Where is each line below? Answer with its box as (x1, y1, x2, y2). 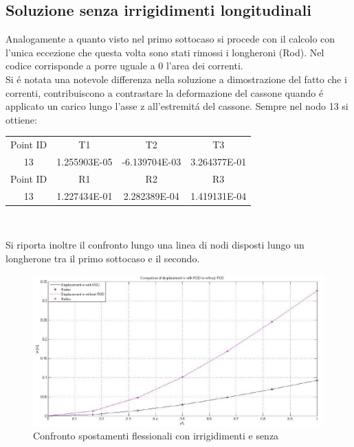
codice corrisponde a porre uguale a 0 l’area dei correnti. (5, 58, 243, 73)
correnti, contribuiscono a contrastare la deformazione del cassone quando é (5, 85, 324, 100)
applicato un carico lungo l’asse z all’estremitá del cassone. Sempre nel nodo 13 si (5, 99, 349, 113)
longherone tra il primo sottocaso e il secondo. (5, 251, 200, 265)
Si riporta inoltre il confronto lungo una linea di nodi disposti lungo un (5, 238, 305, 252)
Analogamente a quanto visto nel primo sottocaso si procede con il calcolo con (5, 32, 335, 46)
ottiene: (5, 112, 37, 126)
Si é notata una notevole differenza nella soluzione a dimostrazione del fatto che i (5, 71, 347, 86)
